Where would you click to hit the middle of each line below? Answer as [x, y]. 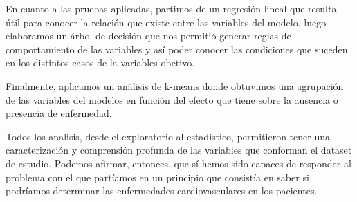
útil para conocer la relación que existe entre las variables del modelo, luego [166, 22]
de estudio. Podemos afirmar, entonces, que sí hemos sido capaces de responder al [178, 163]
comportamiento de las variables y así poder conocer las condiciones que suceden [177, 49]
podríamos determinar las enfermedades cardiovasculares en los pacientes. [162, 191]
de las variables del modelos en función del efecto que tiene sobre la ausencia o [172, 99]
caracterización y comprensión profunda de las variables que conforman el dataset [179, 150]
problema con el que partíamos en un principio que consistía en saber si [157, 177]
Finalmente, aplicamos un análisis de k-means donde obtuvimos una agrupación [175, 85]
